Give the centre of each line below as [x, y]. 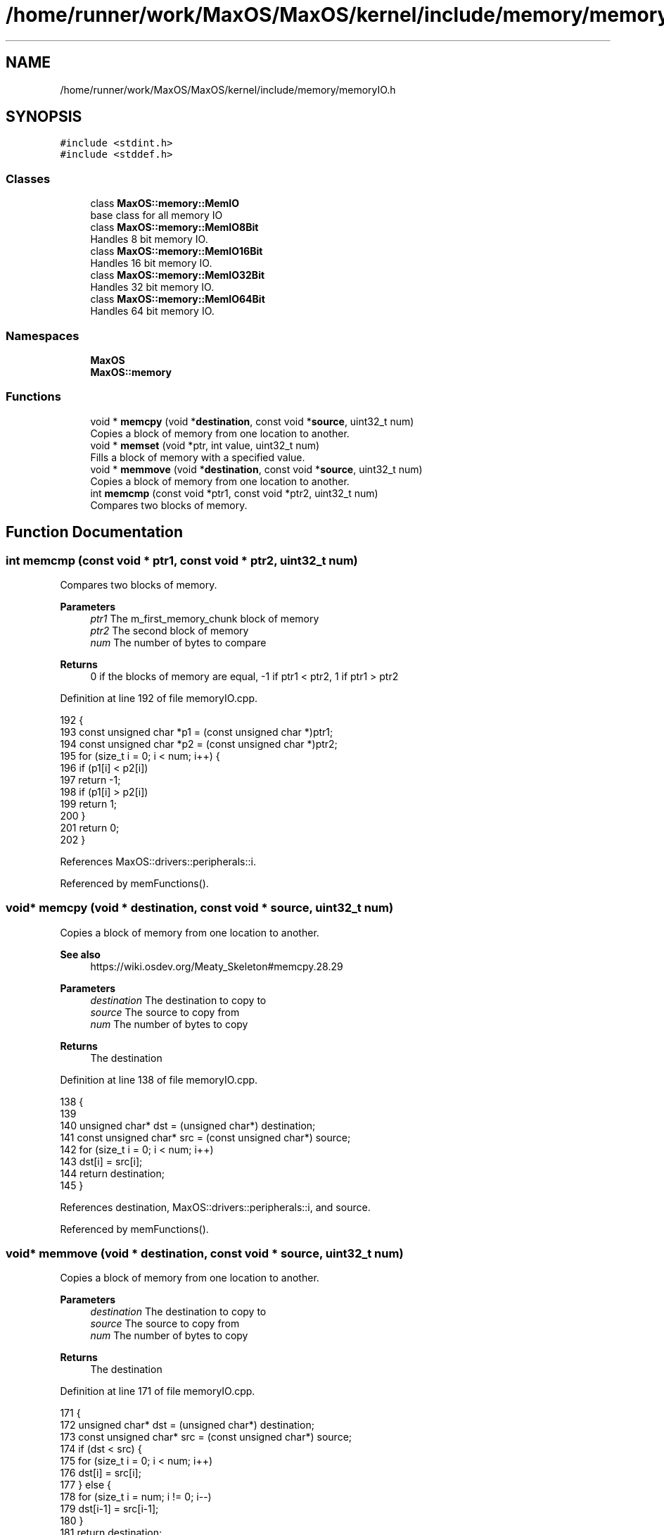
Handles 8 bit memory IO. [149, 239]
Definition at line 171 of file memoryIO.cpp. [158, 1391]
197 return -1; [90, 779]
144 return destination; [112, 1173]
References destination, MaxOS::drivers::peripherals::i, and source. [215, 1207]
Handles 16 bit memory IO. [151, 263]
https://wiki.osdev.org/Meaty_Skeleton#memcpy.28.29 [217, 966]
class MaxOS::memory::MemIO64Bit [178, 299]
